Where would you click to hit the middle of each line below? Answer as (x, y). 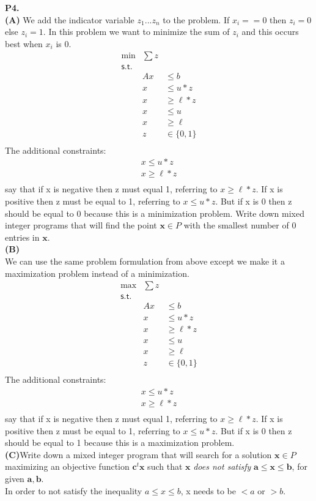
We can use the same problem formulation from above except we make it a (145, 261)
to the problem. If (196, 19)
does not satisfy (222, 466)
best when (24, 43)
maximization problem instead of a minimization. (97, 273)
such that (165, 466)
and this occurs (270, 32)
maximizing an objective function (67, 466)
